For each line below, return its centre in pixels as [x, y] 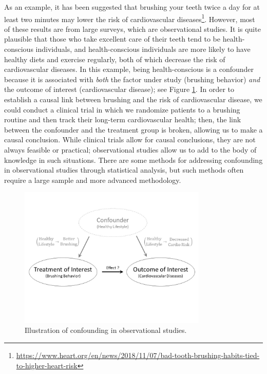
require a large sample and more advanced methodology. [93, 180]
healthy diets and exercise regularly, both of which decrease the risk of [115, 59]
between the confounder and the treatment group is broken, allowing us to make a [133, 129]
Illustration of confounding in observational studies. [106, 330]
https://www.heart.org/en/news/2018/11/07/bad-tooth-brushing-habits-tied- [138, 355]
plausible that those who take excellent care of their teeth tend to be [112, 39]
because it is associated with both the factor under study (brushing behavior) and [132, 79]
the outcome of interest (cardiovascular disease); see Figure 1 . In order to [119, 89]
